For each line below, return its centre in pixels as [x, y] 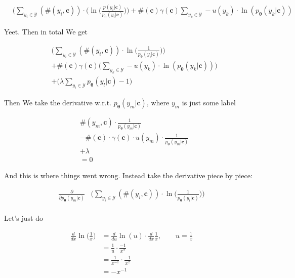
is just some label [209, 103]
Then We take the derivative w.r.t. [58, 103]
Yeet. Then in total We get [46, 32]
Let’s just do [24, 218]
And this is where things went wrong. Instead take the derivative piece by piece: [128, 175]
